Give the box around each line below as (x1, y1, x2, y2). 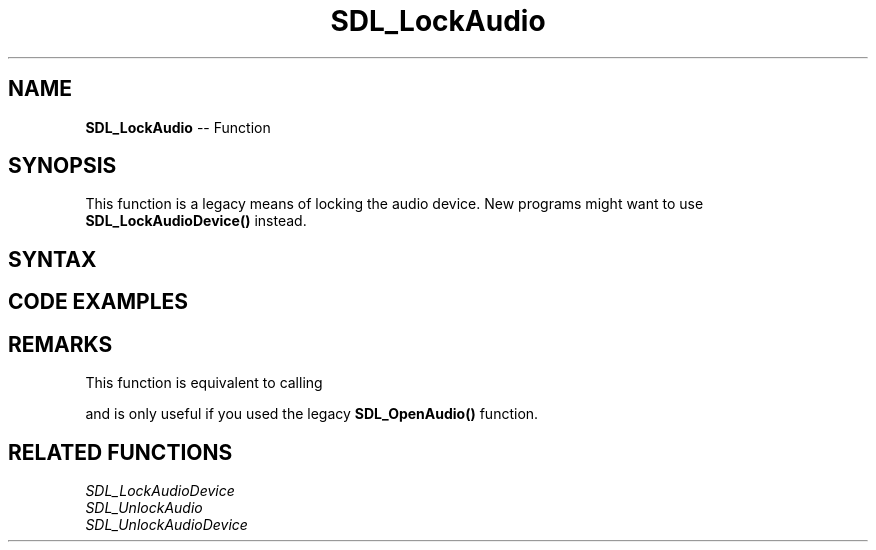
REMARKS (8, 331, 113, 357)
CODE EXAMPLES (8, 289, 189, 315)
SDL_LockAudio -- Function (85, 118, 271, 136)
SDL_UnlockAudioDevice (85, 515, 248, 533)
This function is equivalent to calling (85, 374, 323, 392)
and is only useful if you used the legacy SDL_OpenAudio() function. (85, 405, 539, 423)
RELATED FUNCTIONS (8, 439, 233, 465)
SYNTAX (8, 246, 97, 272)
